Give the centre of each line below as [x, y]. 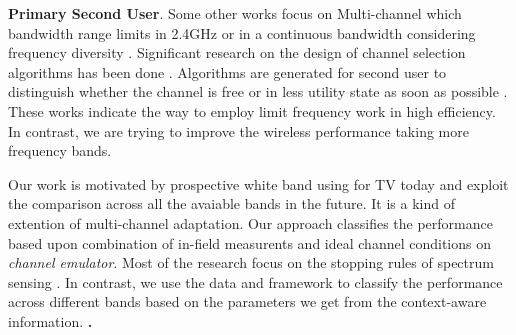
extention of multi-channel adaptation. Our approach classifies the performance [250, 222]
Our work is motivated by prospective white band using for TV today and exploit [258, 183]
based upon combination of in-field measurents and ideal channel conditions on [249, 242]
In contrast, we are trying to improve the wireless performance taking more [238, 130]
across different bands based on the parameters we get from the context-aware [247, 301]
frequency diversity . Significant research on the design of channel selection [237, 52]
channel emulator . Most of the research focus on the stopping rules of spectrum [251, 262]
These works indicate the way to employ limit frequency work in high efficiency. [252, 110]
